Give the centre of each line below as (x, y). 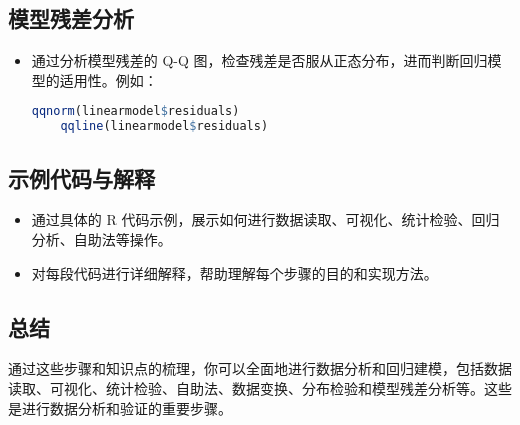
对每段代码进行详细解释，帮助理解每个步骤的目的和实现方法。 (234, 272)
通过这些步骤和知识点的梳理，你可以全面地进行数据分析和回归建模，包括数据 (260, 368)
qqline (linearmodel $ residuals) (164, 126)
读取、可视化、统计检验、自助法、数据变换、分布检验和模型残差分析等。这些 (260, 387)
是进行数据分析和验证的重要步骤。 (120, 407)
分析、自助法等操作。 (101, 238)
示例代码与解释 (81, 177)
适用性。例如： (108, 79)
